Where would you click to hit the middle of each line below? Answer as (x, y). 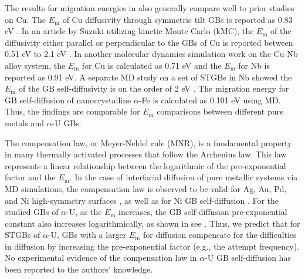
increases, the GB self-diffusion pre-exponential (203, 212)
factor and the (30, 177)
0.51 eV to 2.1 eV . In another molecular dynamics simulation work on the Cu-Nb (151, 54)
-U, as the (84, 212)
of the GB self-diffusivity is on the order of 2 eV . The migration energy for (154, 88)
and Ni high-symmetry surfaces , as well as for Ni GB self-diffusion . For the (142, 200)
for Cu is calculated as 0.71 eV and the (152, 65)
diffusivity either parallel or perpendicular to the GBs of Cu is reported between (149, 42)
